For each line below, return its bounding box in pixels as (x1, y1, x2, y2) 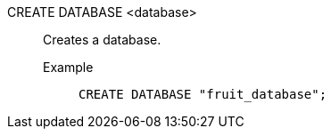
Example (43, 60, 94, 75)
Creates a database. (43, 32, 161, 47)
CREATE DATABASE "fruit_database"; (79, 87, 327, 101)
